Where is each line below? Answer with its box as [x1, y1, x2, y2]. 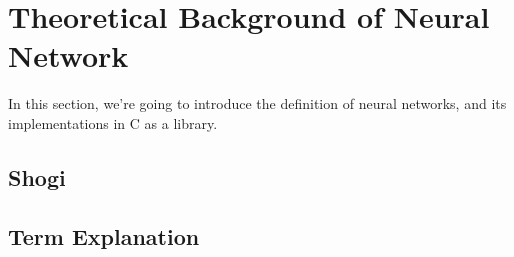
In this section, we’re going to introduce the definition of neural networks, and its [8, 93, 507, 114]
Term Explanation [8, 220, 200, 251]
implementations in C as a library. [8, 112, 218, 133]
